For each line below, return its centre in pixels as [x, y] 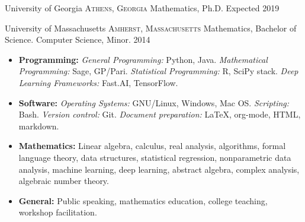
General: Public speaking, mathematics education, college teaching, [143, 200]
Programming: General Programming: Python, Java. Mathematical [143, 59]
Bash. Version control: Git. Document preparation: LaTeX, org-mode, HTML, [160, 114]
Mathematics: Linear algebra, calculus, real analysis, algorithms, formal [152, 146]
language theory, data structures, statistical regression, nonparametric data [155, 157]
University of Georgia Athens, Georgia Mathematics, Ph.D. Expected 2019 [142, 8]
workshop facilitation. [58, 212]
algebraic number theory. [64, 181]
